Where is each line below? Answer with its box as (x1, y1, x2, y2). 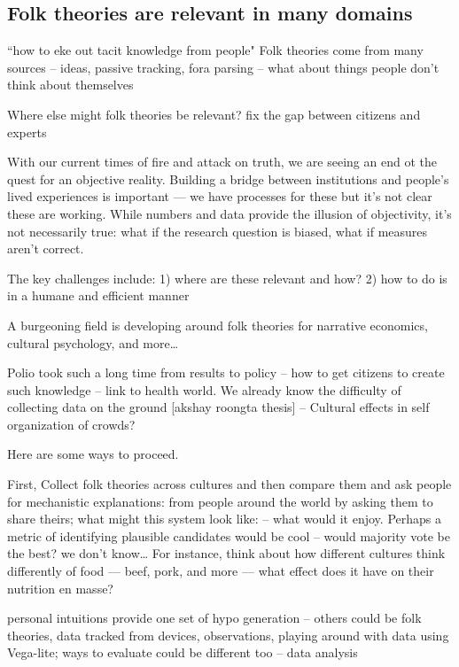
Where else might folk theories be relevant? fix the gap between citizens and (7, 105, 421, 123)
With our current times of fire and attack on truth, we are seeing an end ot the (7, 152, 437, 171)
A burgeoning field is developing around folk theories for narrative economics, (7, 315, 428, 334)
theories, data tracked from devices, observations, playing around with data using (7, 625, 449, 644)
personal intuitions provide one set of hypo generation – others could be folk (7, 609, 422, 627)
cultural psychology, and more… (7, 333, 179, 352)
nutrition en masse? (7, 578, 113, 597)
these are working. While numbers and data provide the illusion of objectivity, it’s (7, 204, 452, 222)
